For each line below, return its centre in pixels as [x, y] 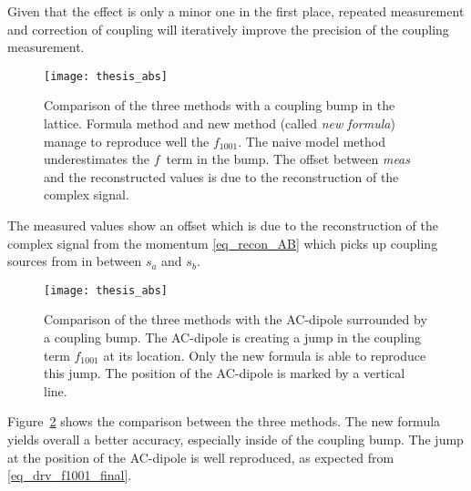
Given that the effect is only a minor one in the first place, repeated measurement [236, 11]
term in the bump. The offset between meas [288, 159]
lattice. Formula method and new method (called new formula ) [220, 123]
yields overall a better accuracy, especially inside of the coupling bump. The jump [235, 439]
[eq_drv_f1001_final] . [70, 475]
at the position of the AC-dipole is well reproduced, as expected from [201, 457]
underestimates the [97, 159]
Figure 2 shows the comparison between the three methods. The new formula [224, 421]
